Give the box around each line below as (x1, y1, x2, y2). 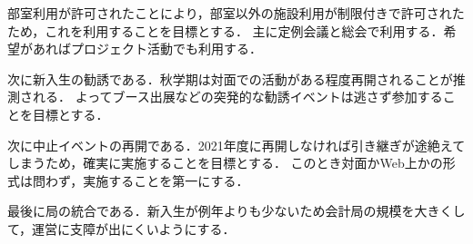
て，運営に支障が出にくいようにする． (7, 219, 236, 238)
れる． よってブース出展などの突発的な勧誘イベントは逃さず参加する (32, 87, 443, 106)
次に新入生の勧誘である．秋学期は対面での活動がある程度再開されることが (7, 69, 453, 88)
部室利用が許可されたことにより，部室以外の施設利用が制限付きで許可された (7, 4, 465, 22)
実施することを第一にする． (83, 171, 249, 190)
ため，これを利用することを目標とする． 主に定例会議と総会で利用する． (7, 21, 444, 40)
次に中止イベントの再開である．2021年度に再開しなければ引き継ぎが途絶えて (7, 135, 466, 154)
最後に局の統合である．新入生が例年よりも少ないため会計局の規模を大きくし (7, 201, 466, 220)
